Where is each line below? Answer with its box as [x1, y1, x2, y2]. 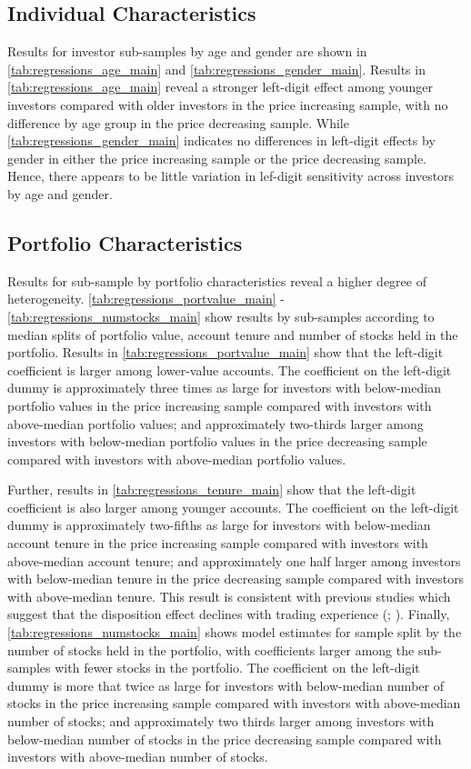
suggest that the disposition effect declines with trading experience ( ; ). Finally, [7, 604, 450, 624]
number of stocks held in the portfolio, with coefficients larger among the [7, 640, 415, 659]
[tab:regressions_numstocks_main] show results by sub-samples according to [7, 306, 435, 325]
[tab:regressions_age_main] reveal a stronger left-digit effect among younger [7, 77, 433, 96]
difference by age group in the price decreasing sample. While [7, 113, 349, 132]
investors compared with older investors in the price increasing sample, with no [7, 95, 448, 114]
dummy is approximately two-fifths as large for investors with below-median [7, 515, 431, 534]
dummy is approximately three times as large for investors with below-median [7, 378, 441, 397]
